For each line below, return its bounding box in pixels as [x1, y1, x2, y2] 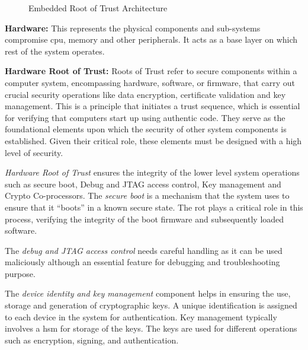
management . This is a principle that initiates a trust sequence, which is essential [5, 100, 300, 112]
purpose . [5, 267, 36, 279]
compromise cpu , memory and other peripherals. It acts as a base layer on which [5, 33, 298, 46]
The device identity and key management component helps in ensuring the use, [5, 287, 291, 300]
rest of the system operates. [5, 44, 105, 57]
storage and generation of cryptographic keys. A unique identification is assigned [5, 299, 297, 311]
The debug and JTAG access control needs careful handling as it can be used [5, 244, 283, 256]
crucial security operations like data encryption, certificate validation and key [5, 88, 286, 100]
